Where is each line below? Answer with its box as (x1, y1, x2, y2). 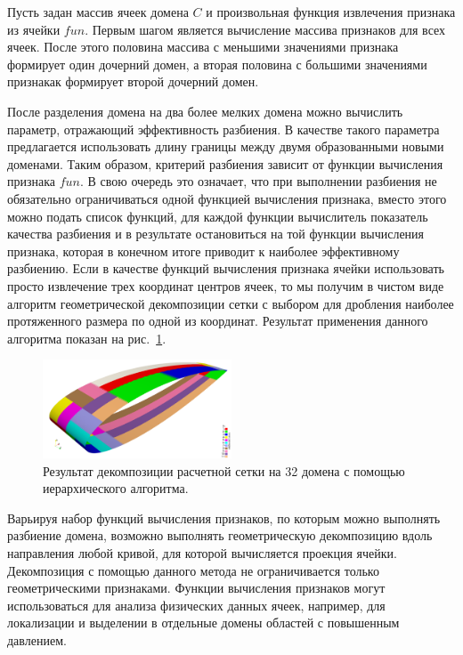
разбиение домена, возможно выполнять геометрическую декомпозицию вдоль (7, 526, 433, 545)
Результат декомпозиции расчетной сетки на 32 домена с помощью (43, 461, 405, 480)
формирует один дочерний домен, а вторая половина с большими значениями (7, 54, 427, 73)
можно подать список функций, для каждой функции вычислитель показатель (7, 206, 428, 225)
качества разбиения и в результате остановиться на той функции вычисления (7, 224, 425, 243)
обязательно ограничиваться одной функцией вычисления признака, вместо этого (7, 189, 447, 207)
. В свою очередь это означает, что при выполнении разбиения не (79, 172, 437, 190)
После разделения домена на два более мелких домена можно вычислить (7, 101, 403, 120)
